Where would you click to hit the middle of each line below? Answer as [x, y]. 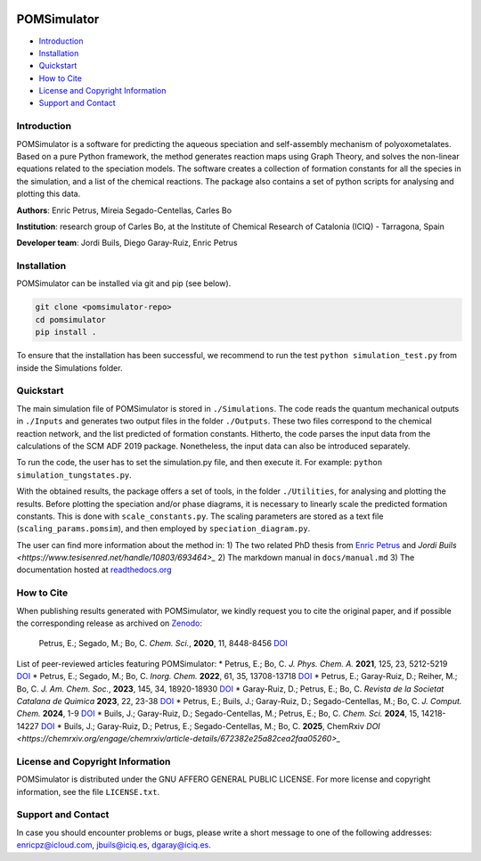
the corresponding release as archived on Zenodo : [109, 623]
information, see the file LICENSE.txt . [88, 791]
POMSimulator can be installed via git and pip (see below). [124, 283]
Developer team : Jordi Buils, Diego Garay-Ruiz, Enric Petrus [127, 243]
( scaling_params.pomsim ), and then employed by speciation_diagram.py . [163, 529]
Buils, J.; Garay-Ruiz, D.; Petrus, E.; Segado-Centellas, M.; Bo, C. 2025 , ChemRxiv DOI [222, 726]
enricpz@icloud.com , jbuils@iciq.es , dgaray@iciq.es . [114, 845]
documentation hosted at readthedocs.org [94, 570]
